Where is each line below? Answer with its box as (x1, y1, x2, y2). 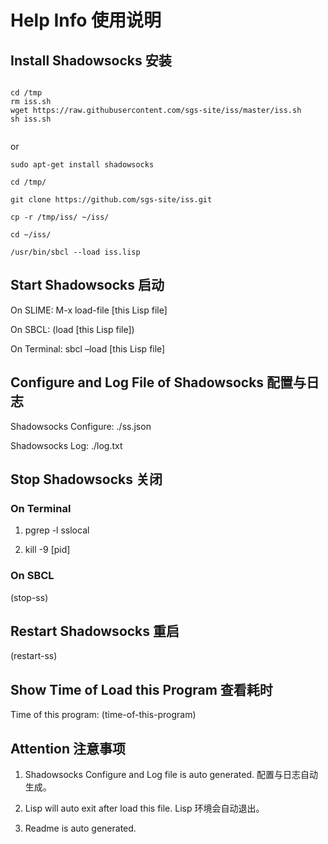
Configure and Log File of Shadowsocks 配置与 (10, 374, 307, 391)
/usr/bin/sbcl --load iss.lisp (10, 247, 141, 257)
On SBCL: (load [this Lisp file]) (10, 323, 135, 335)
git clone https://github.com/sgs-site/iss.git (10, 195, 213, 205)
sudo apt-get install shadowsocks (10, 160, 155, 170)
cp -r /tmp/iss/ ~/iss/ (10, 212, 110, 222)
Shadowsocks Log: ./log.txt (10, 439, 123, 451)
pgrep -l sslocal (24, 524, 90, 536)
